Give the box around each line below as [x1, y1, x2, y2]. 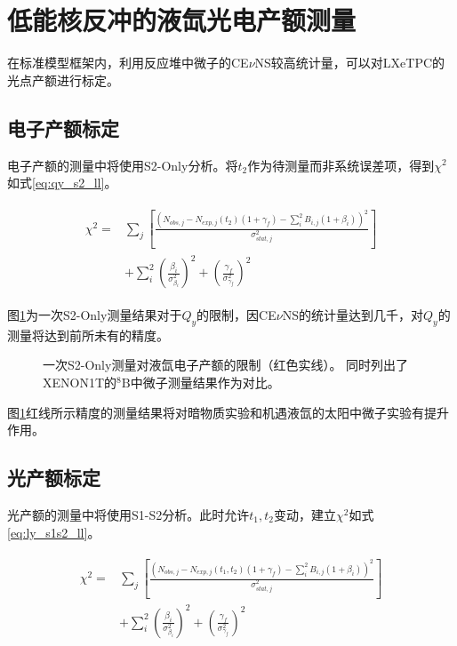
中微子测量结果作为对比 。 [130, 373, 280, 392]
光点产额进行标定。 [7, 70, 119, 89]
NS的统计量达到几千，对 [282, 306, 423, 324]
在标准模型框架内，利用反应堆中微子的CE [7, 53, 249, 72]
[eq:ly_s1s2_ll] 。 [7, 522, 100, 541]
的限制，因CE [196, 306, 277, 324]
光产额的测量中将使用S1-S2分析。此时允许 [7, 506, 250, 524]
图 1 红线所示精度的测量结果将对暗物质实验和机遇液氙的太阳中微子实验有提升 [7, 403, 449, 421]
